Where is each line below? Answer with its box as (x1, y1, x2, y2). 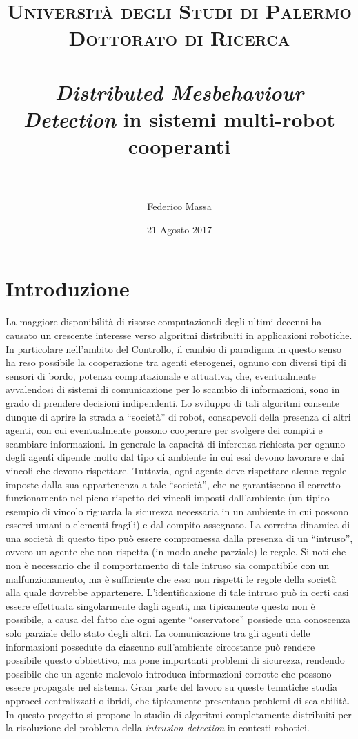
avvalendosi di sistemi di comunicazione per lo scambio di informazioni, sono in (6, 382, 340, 396)
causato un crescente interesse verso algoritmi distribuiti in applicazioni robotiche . (6, 327, 352, 342)
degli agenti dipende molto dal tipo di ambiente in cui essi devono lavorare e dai (6, 450, 345, 464)
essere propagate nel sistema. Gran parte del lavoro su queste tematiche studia (6, 680, 338, 694)
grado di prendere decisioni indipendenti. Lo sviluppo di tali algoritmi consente (6, 395, 340, 410)
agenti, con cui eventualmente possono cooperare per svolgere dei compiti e (6, 423, 323, 437)
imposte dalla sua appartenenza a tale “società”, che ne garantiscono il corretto (6, 477, 341, 491)
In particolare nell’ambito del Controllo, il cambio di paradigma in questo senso (6, 341, 341, 356)
